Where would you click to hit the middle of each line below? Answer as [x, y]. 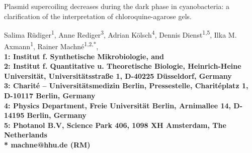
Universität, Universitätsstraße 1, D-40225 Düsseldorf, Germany [118, 75]
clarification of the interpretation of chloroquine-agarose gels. [98, 16]
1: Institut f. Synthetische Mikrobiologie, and [84, 56]
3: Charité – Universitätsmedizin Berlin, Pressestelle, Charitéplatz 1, [126, 86]
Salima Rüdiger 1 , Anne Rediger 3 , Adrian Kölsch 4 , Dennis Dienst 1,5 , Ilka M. [120, 34]
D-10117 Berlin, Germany [50, 96]
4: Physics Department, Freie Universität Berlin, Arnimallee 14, [117, 105]
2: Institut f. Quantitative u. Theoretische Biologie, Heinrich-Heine [123, 66]
